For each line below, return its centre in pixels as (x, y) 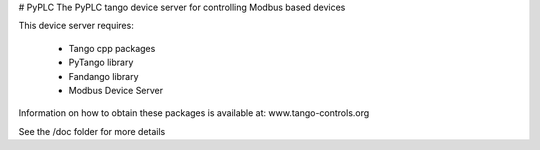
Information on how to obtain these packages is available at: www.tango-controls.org (194, 113)
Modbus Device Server (116, 90)
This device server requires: (76, 26)
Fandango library (103, 76)
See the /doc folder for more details (92, 131)
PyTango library (101, 62)
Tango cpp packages (112, 48)
